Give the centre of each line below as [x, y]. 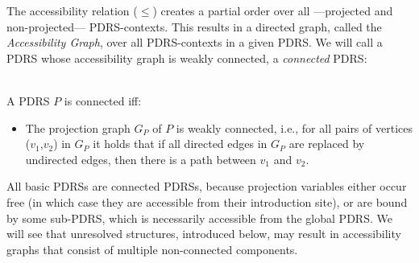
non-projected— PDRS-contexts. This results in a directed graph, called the [194, 26]
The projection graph [78, 127]
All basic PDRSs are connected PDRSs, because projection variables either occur [207, 186]
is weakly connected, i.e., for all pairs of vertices [294, 127]
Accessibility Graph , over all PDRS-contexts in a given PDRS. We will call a [195, 42]
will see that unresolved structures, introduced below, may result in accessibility [204, 234]
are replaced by [327, 144]
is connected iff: [103, 100]
